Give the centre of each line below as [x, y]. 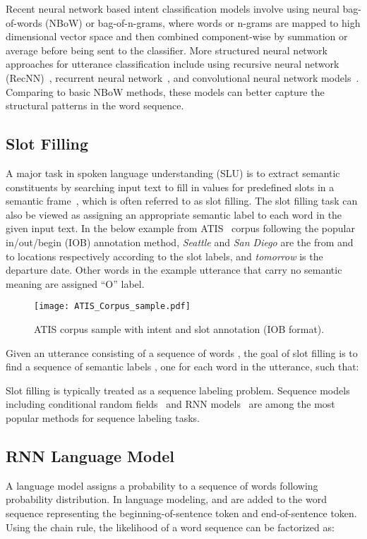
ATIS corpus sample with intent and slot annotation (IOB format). [179, 328]
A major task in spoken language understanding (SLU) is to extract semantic [173, 172]
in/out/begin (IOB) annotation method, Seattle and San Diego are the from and [180, 242]
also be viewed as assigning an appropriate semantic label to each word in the [174, 214]
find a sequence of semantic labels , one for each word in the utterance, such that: [182, 367]
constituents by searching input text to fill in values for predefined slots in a [170, 187]
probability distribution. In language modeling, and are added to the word [166, 499]
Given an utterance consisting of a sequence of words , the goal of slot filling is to [182, 352]
